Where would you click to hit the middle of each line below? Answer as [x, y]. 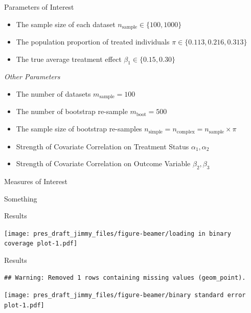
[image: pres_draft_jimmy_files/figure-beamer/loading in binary [118, 233]
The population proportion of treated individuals [93, 42]
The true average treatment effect [69, 59]
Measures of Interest [36, 181]
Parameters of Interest [39, 7]
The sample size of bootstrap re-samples [79, 129]
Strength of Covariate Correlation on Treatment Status [102, 146]
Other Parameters [32, 76]
